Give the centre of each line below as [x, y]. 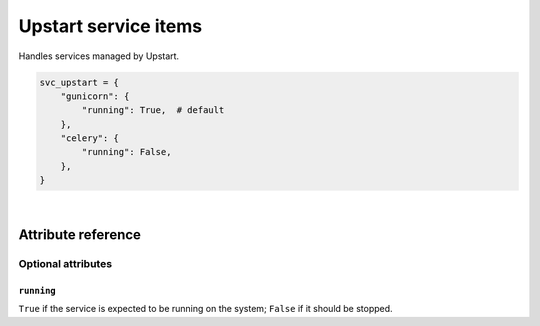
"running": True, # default [153, 110]
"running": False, [126, 152]
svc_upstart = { [79, 82]
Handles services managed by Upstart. [99, 56]
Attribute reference [80, 235]
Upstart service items [110, 26]
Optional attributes [65, 264]
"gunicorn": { [95, 96]
